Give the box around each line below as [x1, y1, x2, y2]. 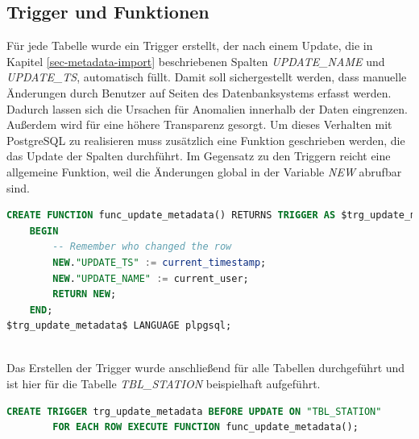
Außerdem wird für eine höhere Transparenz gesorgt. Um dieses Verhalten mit [6, 116, 392, 133]
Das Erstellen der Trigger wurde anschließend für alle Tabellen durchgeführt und [6, 359, 405, 376]
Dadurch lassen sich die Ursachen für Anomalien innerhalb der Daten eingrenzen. [6, 100, 408, 117]
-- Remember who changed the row [52, 241, 232, 253]
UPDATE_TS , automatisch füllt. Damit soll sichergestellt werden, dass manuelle [6, 68, 407, 85]
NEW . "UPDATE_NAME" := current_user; [52, 272, 249, 284]
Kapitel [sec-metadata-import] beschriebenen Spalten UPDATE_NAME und [6, 52, 385, 69]
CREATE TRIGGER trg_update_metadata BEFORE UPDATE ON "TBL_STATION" [6, 405, 382, 417]
